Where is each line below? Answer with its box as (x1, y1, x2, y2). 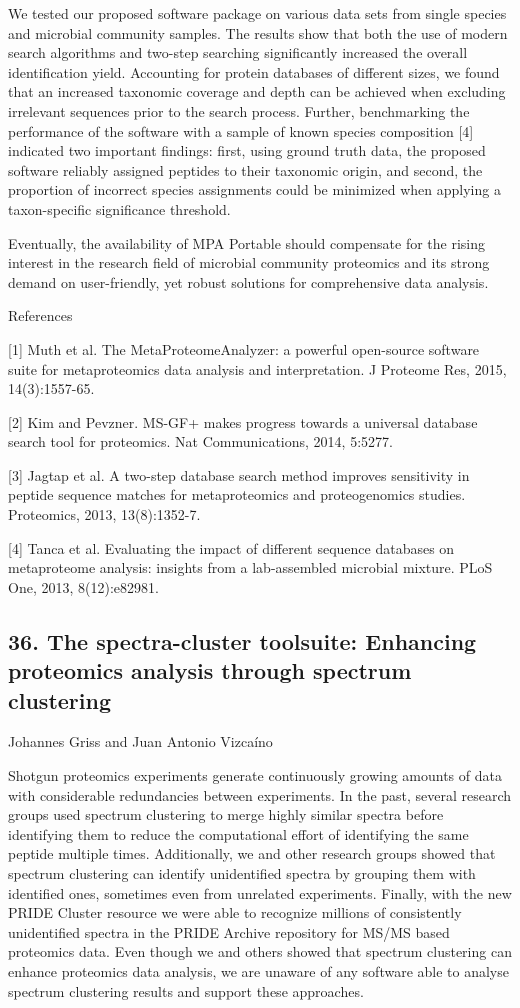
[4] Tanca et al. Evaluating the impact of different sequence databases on (8, 537, 455, 558)
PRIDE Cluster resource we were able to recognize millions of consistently (8, 902, 462, 923)
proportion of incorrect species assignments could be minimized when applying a (8, 179, 501, 200)
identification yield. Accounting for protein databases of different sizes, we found (8, 61, 500, 82)
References (8, 305, 73, 326)
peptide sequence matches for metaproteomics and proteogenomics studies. (8, 484, 466, 505)
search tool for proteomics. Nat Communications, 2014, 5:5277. (8, 431, 393, 452)
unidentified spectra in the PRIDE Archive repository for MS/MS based (8, 921, 450, 942)
